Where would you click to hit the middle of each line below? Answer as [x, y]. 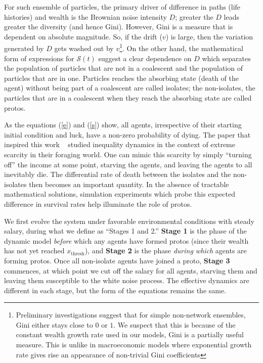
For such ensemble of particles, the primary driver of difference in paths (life [122, 7]
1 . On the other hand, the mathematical [181, 48]
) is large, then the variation [209, 36]
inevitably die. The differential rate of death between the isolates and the [118, 174]
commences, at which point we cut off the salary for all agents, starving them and [131, 270]
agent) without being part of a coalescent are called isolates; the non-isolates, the [130, 88]
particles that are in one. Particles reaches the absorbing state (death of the [121, 78]
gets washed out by [84, 48]
